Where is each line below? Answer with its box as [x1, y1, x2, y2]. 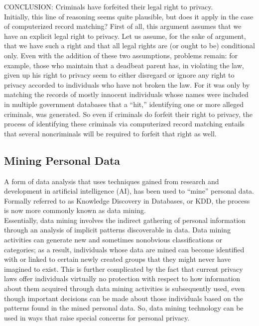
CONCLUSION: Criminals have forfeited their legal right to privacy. [4, 1, 213, 11]
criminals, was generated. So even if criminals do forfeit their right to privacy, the [4, 109, 253, 119]
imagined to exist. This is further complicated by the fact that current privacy [4, 263, 243, 274]
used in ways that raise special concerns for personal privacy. [4, 312, 190, 323]
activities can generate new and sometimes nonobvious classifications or [4, 234, 223, 245]
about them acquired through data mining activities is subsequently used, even [4, 283, 245, 294]
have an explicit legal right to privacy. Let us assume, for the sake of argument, [4, 30, 246, 41]
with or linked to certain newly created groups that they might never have [4, 254, 231, 264]
